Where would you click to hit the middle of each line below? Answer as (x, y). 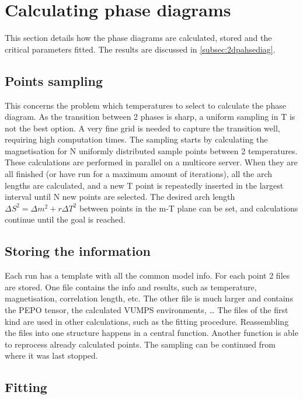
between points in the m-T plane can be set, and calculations (189, 208)
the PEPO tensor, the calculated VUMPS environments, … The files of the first (147, 310)
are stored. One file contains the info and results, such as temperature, (131, 287)
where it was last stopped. (51, 355)
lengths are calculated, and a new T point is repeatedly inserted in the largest (144, 185)
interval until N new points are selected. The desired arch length (120, 197)
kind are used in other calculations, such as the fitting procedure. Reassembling (147, 321)
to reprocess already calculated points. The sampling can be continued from (140, 344)
